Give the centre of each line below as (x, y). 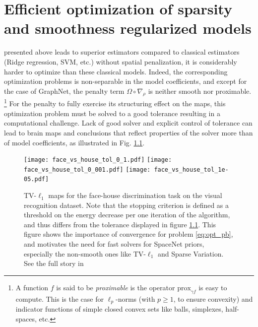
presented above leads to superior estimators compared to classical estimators (122, 52)
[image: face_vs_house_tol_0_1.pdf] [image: (98, 160)
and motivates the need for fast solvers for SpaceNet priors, (114, 244)
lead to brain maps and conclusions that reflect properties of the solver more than (129, 132)
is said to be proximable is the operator (116, 287)
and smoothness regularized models (128, 28)
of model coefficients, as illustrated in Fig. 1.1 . (74, 142)
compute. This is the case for (60, 298)
